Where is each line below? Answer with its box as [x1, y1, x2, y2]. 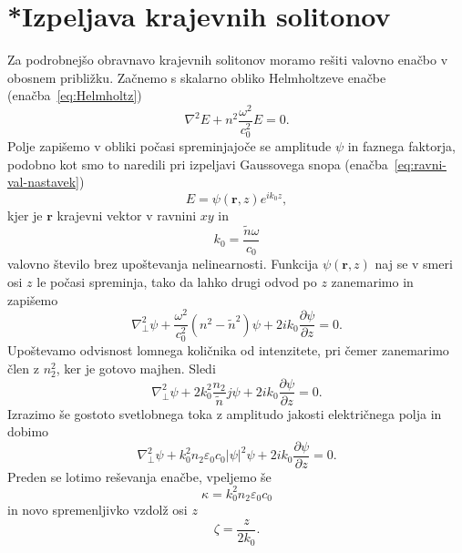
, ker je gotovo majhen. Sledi [56, 358, 216, 377]
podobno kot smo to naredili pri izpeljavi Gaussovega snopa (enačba [7, 154, 388, 173]
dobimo [7, 422, 49, 441]
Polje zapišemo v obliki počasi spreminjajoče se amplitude [7, 137, 332, 156]
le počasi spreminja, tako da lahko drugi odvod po [36, 271, 317, 291]
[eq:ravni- [394, 154, 447, 173]
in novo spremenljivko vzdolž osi [7, 500, 188, 519]
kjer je [7, 205, 43, 224]
